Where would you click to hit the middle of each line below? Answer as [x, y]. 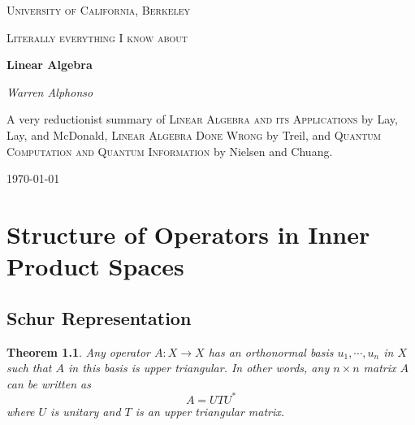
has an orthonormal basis [271, 351]
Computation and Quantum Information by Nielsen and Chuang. [170, 151]
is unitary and [86, 411]
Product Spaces [95, 266]
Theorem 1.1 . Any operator [78, 351]
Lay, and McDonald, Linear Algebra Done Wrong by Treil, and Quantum [194, 134]
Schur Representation [99, 317]
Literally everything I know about [97, 37]
